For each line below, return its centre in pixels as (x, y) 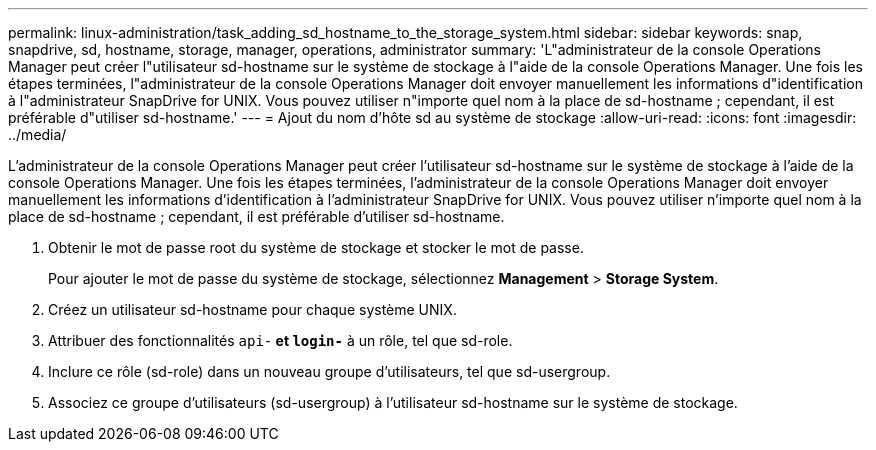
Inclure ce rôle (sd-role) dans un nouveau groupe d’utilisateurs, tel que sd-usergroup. (329, 371)
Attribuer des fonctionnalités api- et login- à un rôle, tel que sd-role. (280, 340)
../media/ (37, 134)
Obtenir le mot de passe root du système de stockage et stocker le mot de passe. (316, 247)
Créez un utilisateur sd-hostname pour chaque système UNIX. (252, 309)
